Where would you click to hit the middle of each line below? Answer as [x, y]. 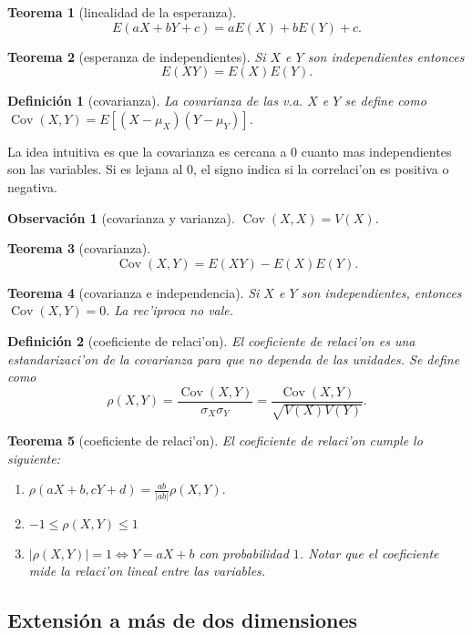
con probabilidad [244, 553]
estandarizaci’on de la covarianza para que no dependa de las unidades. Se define [234, 358]
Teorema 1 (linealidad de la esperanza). [122, 12]
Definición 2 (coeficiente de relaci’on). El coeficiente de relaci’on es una [211, 340]
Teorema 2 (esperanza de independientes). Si [137, 56]
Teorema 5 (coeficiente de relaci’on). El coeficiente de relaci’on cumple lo [215, 440]
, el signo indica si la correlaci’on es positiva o [321, 169]
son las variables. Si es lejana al [95, 169]
